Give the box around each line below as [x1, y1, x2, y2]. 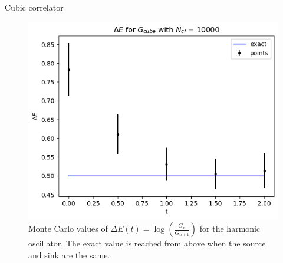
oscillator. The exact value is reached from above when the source [28, 237, 266, 249]
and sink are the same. [28, 248, 110, 261]
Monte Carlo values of [28, 222, 108, 235]
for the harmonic [199, 222, 261, 235]
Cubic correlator [5, 1, 64, 13]
